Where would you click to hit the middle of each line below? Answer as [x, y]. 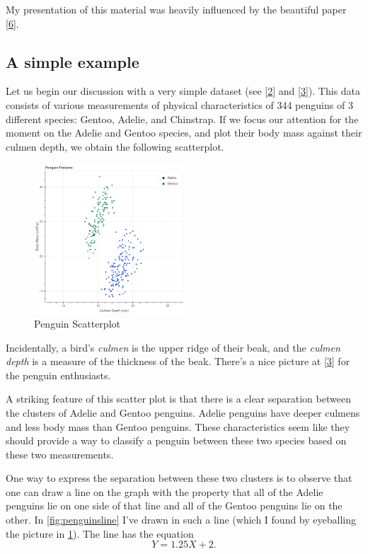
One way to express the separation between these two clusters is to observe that [179, 478]
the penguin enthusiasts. [58, 375]
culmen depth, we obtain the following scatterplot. [115, 146]
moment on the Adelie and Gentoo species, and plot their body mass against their [184, 133]
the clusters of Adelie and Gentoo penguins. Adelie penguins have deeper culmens [183, 412]
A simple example [73, 61]
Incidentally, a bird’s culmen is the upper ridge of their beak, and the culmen [173, 347]
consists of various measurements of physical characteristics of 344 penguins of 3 [179, 104]
